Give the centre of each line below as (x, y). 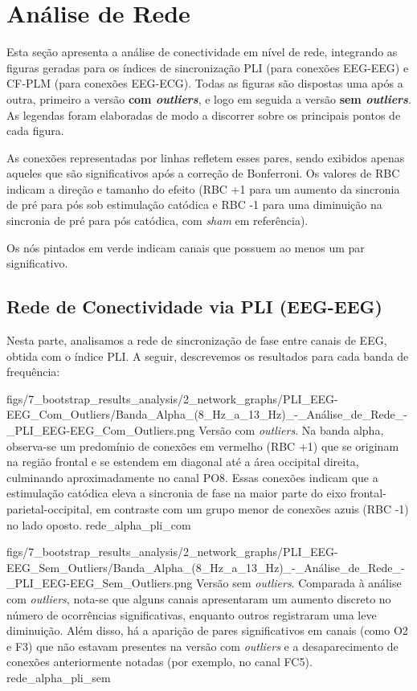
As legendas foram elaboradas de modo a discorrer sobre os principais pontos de (204, 114)
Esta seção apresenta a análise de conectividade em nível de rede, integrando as (202, 52)
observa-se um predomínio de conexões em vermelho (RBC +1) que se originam (203, 446)
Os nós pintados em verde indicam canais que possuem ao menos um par (186, 247)
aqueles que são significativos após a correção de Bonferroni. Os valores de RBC (203, 173)
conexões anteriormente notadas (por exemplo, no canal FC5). (159, 662)
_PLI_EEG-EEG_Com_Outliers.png (101, 430)
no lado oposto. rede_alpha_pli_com (99, 524)
